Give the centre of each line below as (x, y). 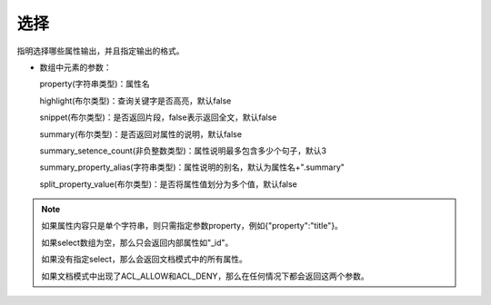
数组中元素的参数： (75, 67)
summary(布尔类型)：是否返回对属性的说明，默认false (141, 134)
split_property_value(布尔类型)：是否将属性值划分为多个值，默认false (168, 184)
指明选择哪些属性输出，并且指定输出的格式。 (100, 51)
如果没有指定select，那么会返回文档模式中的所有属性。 (144, 260)
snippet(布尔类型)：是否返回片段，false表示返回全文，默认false (158, 117)
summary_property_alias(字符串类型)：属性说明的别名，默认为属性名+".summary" (192, 167)
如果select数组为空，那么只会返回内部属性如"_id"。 (137, 242)
